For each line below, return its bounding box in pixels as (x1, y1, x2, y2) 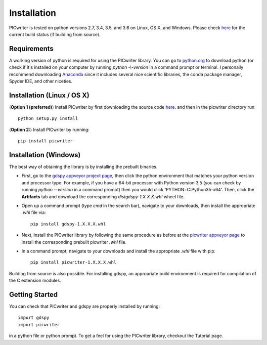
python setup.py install (18, 116, 78, 121)
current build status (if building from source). (9, 31, 101, 37)
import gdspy (18, 315, 49, 321)
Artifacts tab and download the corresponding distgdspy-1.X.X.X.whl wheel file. (21, 193, 185, 200)
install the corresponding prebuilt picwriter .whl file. (21, 239, 127, 245)
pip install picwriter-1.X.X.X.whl (30, 259, 117, 265)
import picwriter (18, 322, 60, 327)
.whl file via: (21, 210, 46, 216)
